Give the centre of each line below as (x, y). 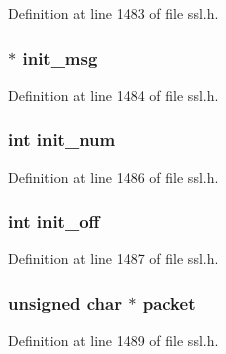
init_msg (60, 57)
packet (169, 302)
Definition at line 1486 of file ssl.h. (113, 176)
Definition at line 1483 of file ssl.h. (113, 13)
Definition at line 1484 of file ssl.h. (113, 94)
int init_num (62, 139)
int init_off (54, 221)
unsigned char (65, 302)
